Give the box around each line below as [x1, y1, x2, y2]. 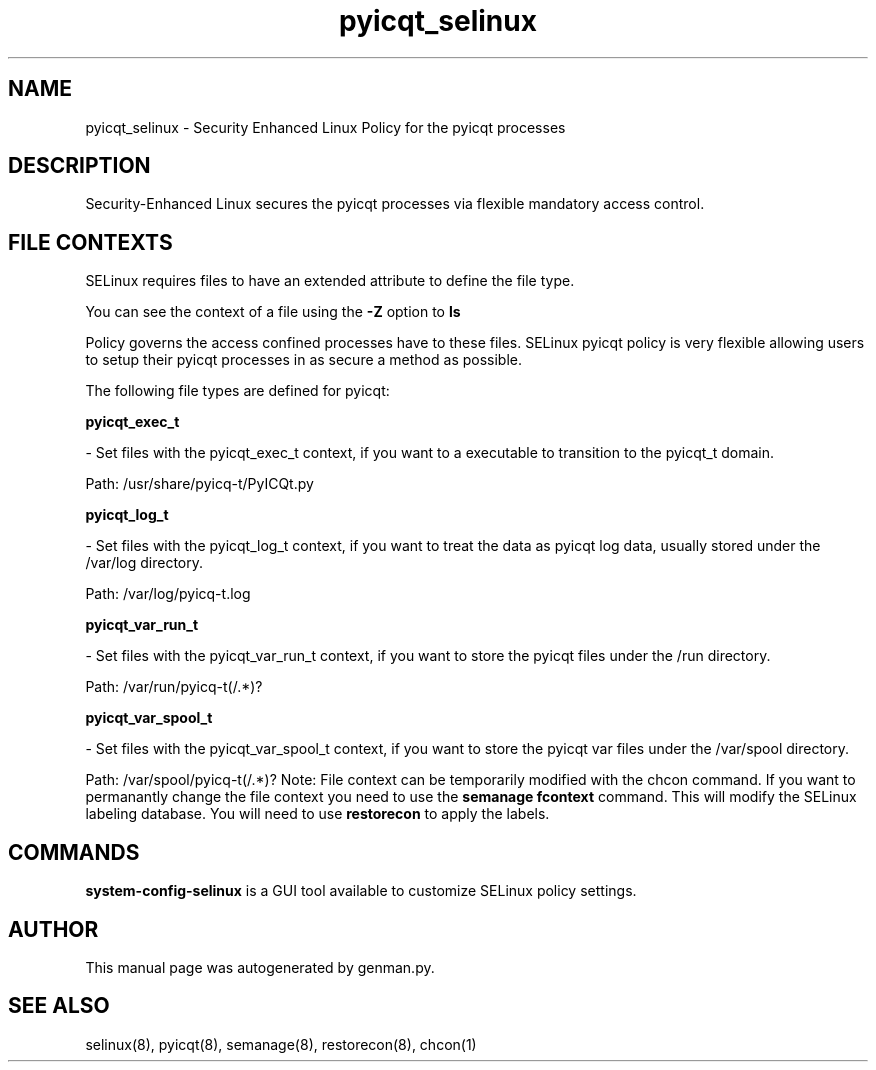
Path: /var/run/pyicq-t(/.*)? [85, 678, 263, 696]
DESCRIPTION [8, 153, 151, 179]
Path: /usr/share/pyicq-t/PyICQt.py [85, 475, 314, 493]
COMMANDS [8, 839, 140, 865]
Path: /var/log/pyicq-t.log [85, 585, 251, 603]
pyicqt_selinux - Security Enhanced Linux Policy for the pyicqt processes [85, 118, 566, 136]
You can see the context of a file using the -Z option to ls [85, 303, 461, 321]
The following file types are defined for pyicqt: [85, 382, 390, 400]
